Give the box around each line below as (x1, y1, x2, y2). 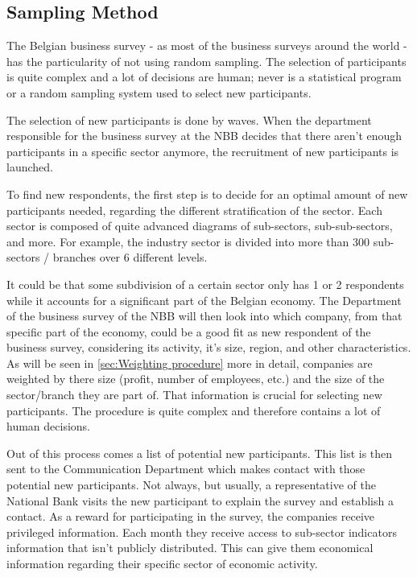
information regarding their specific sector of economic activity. (6, 555, 318, 572)
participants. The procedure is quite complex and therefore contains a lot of (6, 402, 381, 418)
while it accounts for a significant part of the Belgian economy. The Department (6, 291, 402, 308)
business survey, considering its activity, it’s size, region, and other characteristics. (6, 339, 411, 356)
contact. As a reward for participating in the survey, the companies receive (6, 508, 375, 525)
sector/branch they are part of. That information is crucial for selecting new (6, 386, 382, 403)
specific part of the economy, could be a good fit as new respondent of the (6, 323, 371, 340)
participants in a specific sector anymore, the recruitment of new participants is (6, 142, 399, 159)
